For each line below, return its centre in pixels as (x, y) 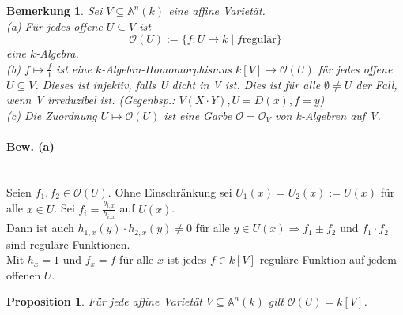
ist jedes (187, 259)
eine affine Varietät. (217, 10)
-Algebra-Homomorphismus (167, 68)
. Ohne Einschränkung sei (170, 191)
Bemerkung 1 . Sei (55, 10)
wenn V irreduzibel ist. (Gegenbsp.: (91, 100)
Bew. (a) (30, 146)
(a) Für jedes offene (55, 26)
